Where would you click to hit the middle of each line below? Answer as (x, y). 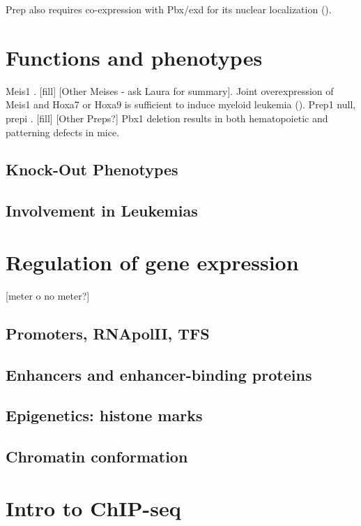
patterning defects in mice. (63, 132)
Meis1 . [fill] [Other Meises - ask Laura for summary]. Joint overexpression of (170, 90)
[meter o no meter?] (48, 295)
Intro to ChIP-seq (93, 507)
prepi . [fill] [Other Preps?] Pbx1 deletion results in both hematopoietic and (167, 118)
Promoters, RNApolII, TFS (108, 333)
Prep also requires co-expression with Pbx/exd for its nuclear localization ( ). (169, 9)
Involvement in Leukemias (102, 211)
